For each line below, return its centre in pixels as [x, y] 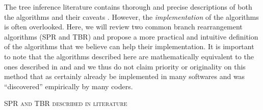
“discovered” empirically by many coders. [69, 86]
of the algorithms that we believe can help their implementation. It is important [129, 46]
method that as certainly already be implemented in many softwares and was [125, 76]
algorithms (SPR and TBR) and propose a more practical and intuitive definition [131, 36]
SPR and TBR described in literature [66, 103]
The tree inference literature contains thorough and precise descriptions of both [128, 7]
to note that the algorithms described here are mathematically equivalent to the [129, 56]
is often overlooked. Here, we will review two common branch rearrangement [123, 27]
